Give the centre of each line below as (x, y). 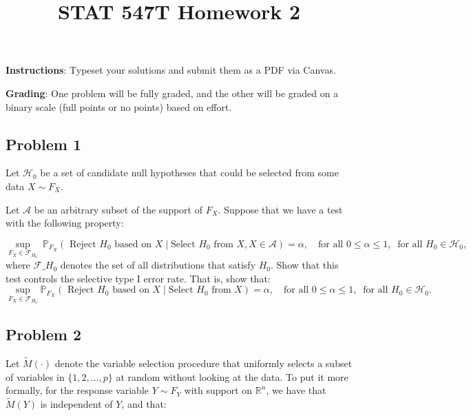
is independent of (76, 404)
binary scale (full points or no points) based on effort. (119, 106)
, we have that (296, 390)
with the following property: (65, 223)
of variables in (35, 376)
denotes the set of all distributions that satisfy (158, 265)
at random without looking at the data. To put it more (232, 376)
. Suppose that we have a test (280, 209)
